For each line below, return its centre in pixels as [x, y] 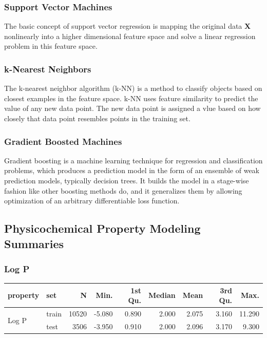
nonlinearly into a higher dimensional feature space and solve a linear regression [130, 36]
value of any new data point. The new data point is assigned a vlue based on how [132, 108]
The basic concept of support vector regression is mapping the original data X [128, 26]
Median [162, 295]
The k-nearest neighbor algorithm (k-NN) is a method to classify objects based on [133, 88]
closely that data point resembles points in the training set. [97, 118]
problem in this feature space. [51, 46]
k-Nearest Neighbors [48, 69]
